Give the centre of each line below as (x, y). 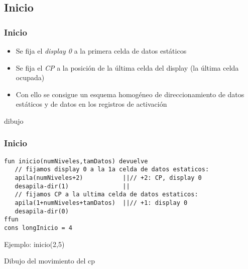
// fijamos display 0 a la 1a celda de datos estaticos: (112, 170)
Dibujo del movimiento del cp (50, 261)
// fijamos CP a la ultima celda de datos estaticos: (106, 195)
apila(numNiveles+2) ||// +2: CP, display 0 (108, 178)
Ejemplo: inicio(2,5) (34, 244)
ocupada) (30, 77)
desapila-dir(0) (42, 211)
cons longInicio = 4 (38, 228)
